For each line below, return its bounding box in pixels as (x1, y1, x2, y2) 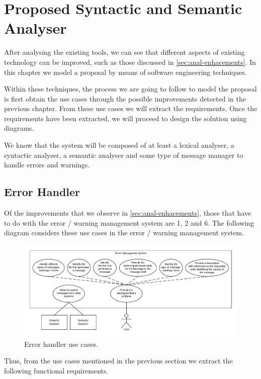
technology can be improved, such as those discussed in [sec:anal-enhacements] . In (4, 56, 256, 67)
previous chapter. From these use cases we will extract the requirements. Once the (4, 103, 257, 114)
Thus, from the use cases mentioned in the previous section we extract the (4, 355, 233, 366)
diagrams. (4, 123, 34, 133)
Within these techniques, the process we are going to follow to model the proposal (4, 83, 257, 94)
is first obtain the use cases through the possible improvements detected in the (4, 93, 246, 104)
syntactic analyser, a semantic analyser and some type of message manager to (4, 149, 243, 160)
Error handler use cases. (24, 338, 98, 349)
